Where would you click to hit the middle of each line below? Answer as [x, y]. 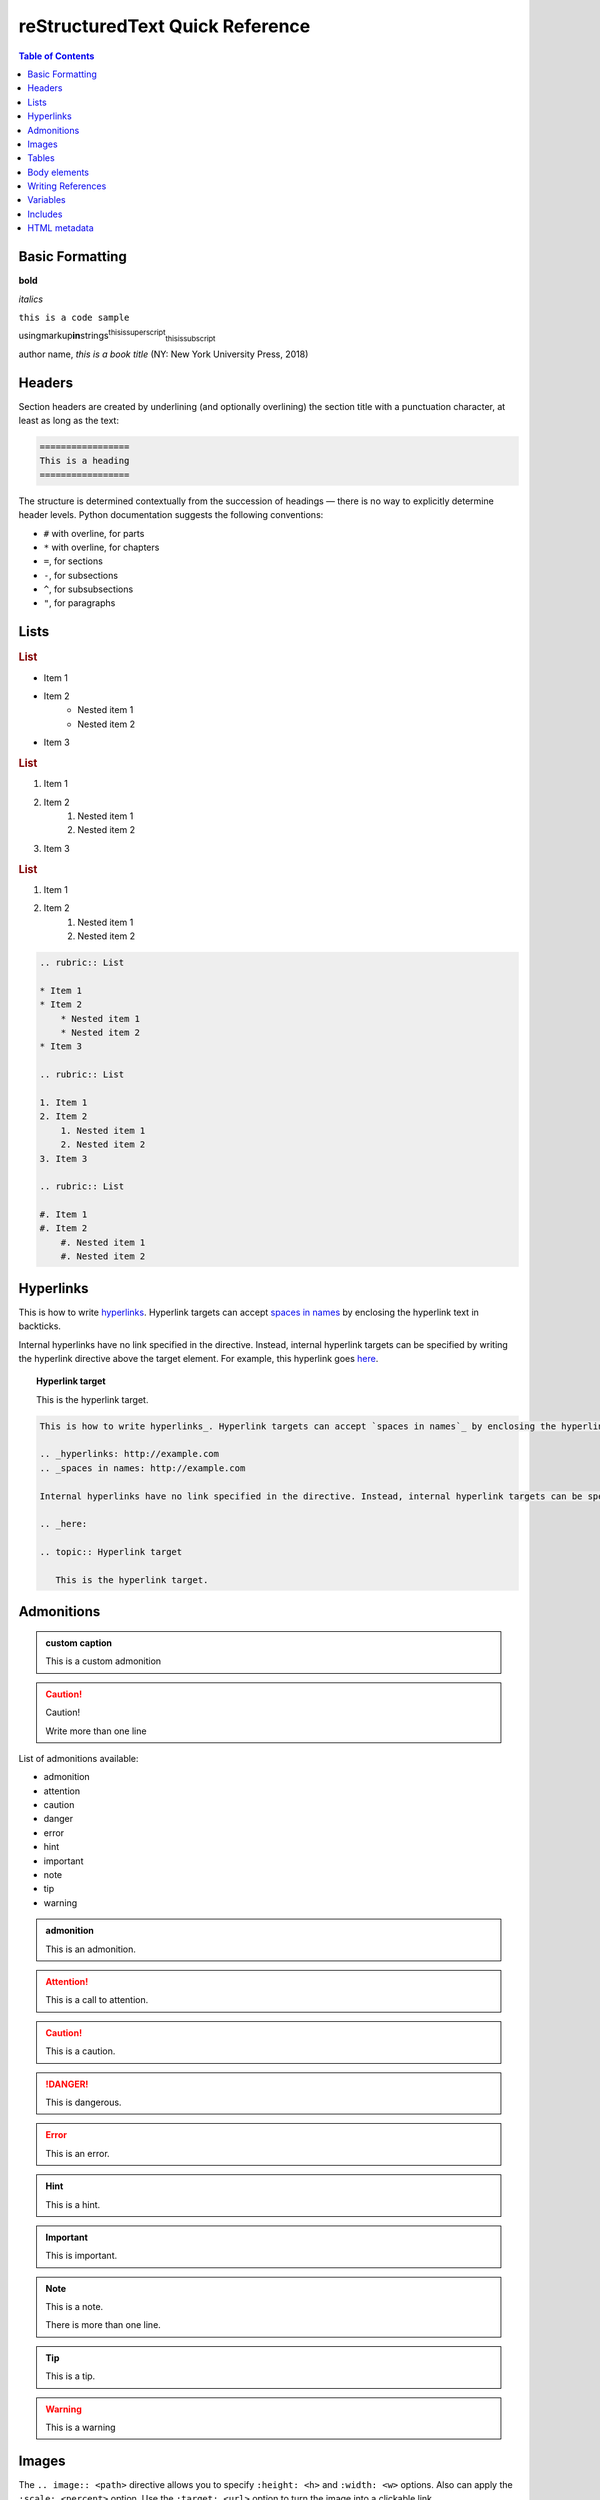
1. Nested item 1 [103, 1130]
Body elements [58, 172]
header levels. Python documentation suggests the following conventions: [171, 515]
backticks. [40, 1326]
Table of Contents [56, 56]
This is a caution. [80, 2051]
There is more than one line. [103, 2325]
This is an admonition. [91, 1949]
